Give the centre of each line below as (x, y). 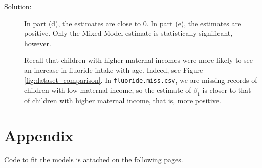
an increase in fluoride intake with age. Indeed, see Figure (114, 70)
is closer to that (227, 90)
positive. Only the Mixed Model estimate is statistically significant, (128, 33)
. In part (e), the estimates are (194, 23)
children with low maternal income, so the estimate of (108, 90)
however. (38, 43)
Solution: (18, 6)
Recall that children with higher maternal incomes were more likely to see (139, 60)
